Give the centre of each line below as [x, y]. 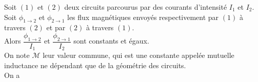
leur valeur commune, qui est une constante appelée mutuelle [138, 55]
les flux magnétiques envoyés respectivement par [143, 17]
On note [17, 55]
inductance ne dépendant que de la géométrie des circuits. [95, 65]
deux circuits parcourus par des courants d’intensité [146, 7]
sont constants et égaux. [111, 41]
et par [56, 27]
